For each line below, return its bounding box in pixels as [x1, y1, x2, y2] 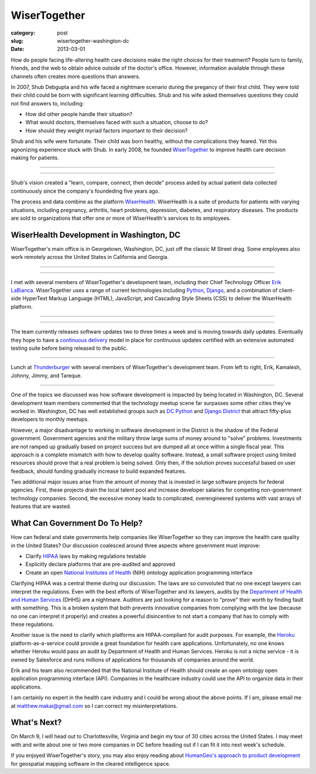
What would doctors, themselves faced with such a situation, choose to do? [25, 119, 208, 126]
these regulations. [11, 621, 54, 628]
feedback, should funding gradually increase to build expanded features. [11, 468, 187, 475]
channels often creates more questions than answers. [11, 73, 140, 80]
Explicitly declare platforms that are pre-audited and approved [25, 561, 176, 568]
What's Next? [11, 718, 62, 728]
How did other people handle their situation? [25, 111, 133, 118]
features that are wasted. [11, 503, 71, 510]
